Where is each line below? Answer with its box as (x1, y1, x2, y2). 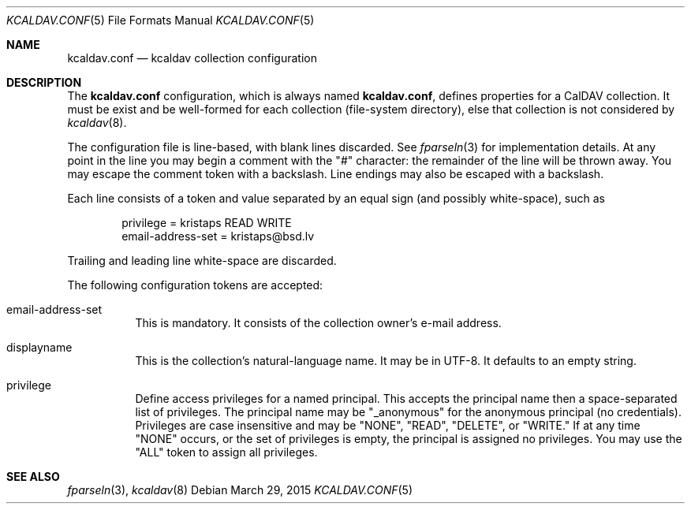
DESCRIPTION (6, 76, 82, 89)
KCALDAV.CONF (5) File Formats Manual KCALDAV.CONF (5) (6, 13, 315, 27)
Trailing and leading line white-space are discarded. (67, 254, 337, 267)
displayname (6, 341, 73, 354)
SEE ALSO (6, 470, 60, 483)
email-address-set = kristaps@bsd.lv (121, 229, 315, 243)
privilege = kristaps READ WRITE (121, 216, 292, 229)
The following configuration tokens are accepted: (67, 278, 323, 292)
